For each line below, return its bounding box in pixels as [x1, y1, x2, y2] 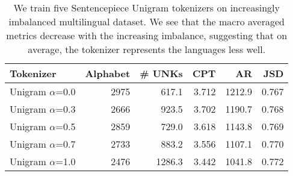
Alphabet [85, 66, 131, 80]
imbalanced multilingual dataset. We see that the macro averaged [8, 14, 285, 28]
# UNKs [140, 66, 183, 80]
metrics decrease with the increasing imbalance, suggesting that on [6, 28, 288, 42]
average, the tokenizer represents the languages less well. [28, 42, 266, 56]
